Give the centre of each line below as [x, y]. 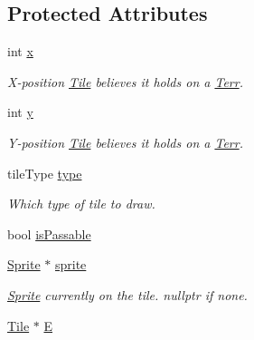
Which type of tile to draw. [81, 204]
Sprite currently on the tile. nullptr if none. [127, 294]
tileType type [45, 173]
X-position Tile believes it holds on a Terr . [125, 81]
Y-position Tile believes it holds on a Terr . [125, 142]
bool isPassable [49, 233]
